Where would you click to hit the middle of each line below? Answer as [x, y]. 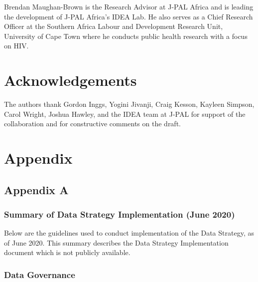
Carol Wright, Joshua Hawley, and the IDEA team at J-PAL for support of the [125, 114]
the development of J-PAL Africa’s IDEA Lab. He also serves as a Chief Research [129, 16]
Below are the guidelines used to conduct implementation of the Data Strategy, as [129, 233]
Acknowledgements [70, 80]
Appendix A [36, 189]
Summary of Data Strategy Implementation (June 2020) [120, 214]
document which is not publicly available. [67, 252]
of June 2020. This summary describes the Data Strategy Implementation [116, 242]
